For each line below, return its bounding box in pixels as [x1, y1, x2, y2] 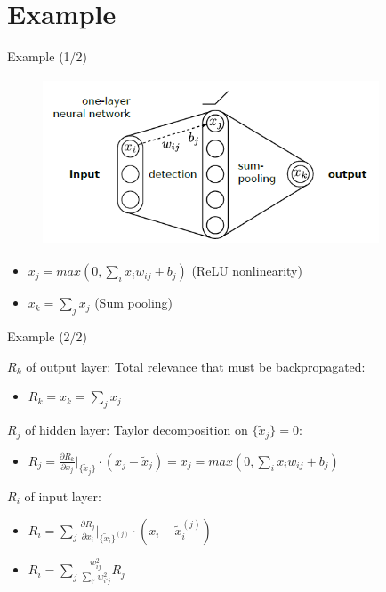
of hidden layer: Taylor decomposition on [25, 420, 248, 439]
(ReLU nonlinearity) [191, 261, 302, 280]
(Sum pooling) [94, 293, 173, 312]
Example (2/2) [7, 327, 88, 346]
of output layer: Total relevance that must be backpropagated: [26, 356, 366, 375]
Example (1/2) [7, 47, 88, 66]
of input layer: [24, 486, 101, 505]
